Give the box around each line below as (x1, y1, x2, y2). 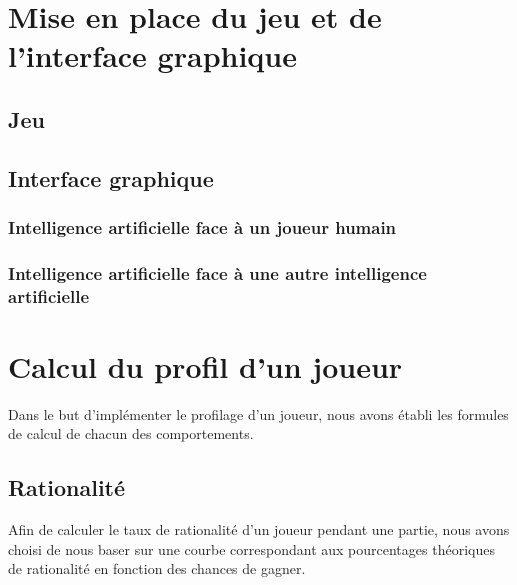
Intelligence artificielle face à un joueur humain (8, 215, 397, 240)
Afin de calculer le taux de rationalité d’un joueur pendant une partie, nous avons (8, 519, 510, 540)
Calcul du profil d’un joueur (8, 345, 403, 386)
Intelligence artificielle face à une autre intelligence (8, 260, 427, 285)
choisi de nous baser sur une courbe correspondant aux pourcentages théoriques (8, 538, 495, 559)
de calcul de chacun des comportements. (8, 423, 254, 444)
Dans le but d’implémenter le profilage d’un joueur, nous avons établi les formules (8, 403, 509, 424)
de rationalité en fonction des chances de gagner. (8, 558, 306, 579)
